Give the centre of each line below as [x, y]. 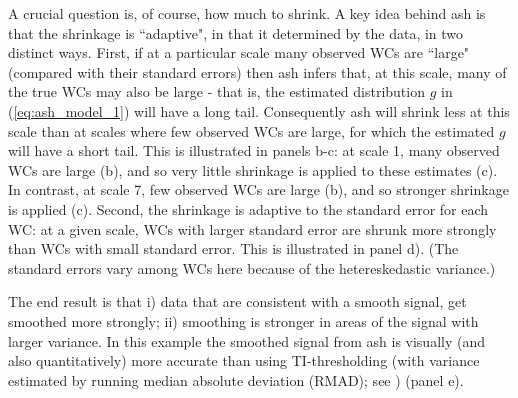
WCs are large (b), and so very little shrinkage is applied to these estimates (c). [253, 169]
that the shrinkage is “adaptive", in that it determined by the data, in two [236, 32]
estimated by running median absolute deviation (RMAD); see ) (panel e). [236, 379]
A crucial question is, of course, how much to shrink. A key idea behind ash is [247, 13]
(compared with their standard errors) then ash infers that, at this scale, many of [257, 71]
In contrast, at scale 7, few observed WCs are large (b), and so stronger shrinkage [258, 189]
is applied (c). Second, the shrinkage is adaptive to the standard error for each [248, 208]
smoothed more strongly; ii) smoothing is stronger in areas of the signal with [243, 320]
